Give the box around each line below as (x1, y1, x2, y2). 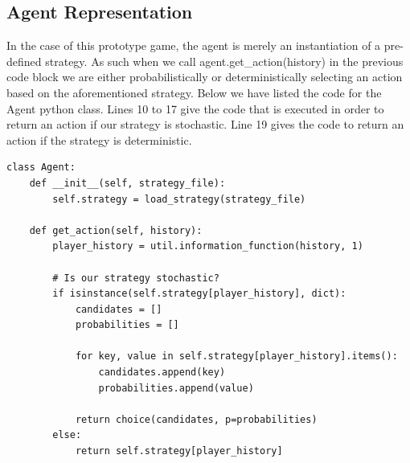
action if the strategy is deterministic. (6, 131, 192, 148)
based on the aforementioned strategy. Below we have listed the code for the (6, 84, 382, 100)
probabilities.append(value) (98, 382, 254, 394)
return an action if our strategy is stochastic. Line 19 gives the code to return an (6, 116, 404, 133)
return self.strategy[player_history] (75, 445, 283, 457)
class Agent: (6, 162, 76, 174)
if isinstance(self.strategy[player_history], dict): (52, 288, 346, 300)
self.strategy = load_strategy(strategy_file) (52, 193, 306, 205)
